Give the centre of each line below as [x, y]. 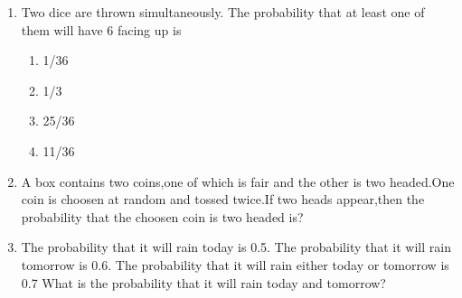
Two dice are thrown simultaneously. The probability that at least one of [223, 12]
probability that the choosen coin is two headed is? [162, 216]
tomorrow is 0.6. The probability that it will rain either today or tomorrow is [235, 264]
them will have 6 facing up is [101, 29]
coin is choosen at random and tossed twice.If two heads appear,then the [223, 199]
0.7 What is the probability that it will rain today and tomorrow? [203, 282]
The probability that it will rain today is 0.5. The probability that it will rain [236, 247]
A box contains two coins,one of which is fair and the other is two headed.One [238, 181]
